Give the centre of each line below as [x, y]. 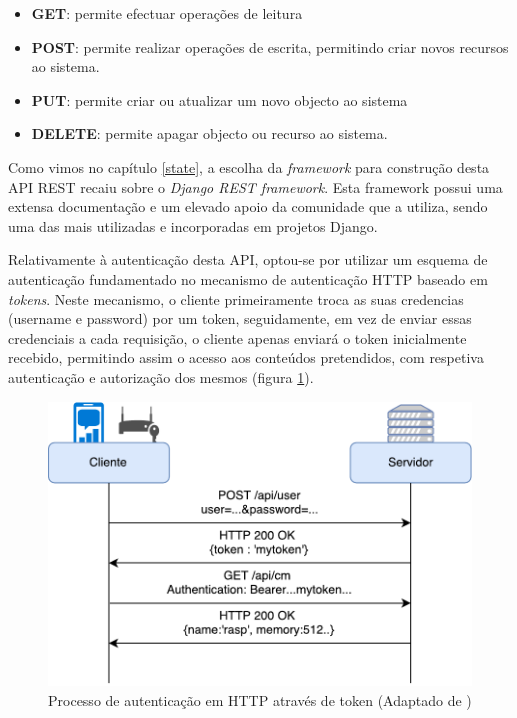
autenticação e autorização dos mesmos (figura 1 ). [161, 376]
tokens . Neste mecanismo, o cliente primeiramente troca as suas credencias [236, 298]
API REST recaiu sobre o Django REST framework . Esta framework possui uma [255, 186]
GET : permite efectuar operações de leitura [167, 13]
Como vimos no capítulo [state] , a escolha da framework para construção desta [249, 166]
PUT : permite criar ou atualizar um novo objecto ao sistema [219, 99]
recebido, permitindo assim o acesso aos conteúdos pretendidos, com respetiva [246, 357]
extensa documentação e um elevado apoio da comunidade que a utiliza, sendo [248, 206]
